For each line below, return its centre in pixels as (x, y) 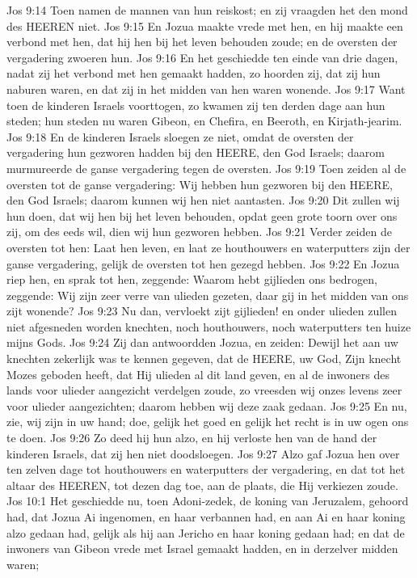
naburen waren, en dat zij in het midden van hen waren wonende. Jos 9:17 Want (206, 89)
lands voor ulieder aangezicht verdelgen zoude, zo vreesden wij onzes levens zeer (204, 390)
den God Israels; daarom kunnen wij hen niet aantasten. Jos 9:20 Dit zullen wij (203, 200)
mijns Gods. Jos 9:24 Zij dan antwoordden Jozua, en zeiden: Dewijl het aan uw (202, 342)
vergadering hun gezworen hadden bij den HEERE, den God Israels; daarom (196, 152)
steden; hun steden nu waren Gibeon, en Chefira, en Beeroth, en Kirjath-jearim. (204, 121)
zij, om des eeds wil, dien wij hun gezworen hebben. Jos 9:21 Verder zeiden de (199, 232)
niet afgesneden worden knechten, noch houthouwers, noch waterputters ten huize (209, 326)
